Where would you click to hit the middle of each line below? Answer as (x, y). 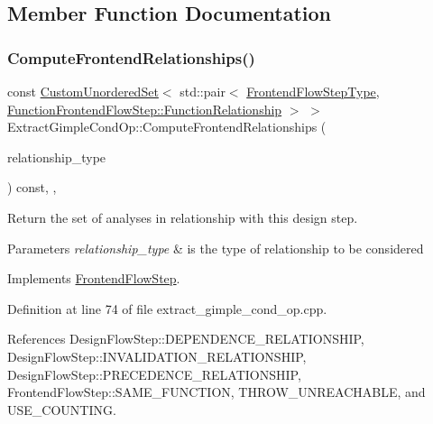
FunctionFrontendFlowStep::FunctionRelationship (145, 109)
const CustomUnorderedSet (83, 91)
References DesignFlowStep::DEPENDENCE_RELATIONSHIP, (186, 339)
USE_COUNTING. (62, 409)
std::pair (203, 91)
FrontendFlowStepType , (313, 91)
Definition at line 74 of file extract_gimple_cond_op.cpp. (167, 308)
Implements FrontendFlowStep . (94, 278)
